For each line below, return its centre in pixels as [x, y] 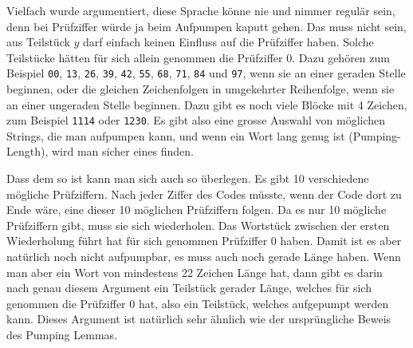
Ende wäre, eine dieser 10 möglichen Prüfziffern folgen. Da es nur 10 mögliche [197, 210]
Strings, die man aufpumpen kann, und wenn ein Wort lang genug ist [176, 135]
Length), [28, 151]
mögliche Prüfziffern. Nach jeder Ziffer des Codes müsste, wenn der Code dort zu [204, 194]
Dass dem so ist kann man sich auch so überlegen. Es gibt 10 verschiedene [188, 178]
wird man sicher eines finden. [122, 151]
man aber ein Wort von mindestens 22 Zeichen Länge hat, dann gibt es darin [195, 272]
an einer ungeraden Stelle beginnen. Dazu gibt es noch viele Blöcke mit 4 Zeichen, [207, 104]
